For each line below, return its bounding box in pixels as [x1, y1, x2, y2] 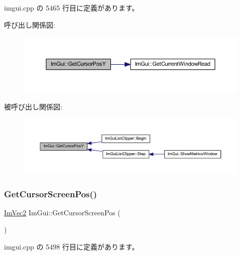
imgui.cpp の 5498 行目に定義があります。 [4, 241, 139, 251]
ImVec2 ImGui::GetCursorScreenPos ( [4, 207, 120, 218]
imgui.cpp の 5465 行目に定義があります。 [4, 3, 139, 13]
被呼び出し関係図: [4, 101, 62, 111]
